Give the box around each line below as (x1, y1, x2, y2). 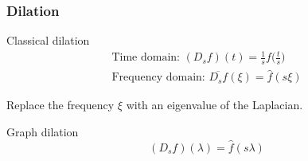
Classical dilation (6, 32, 90, 49)
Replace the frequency (6, 96, 115, 113)
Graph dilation (6, 124, 79, 140)
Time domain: (111, 52, 180, 64)
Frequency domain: (111, 72, 205, 84)
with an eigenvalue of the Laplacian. (126, 96, 303, 113)
